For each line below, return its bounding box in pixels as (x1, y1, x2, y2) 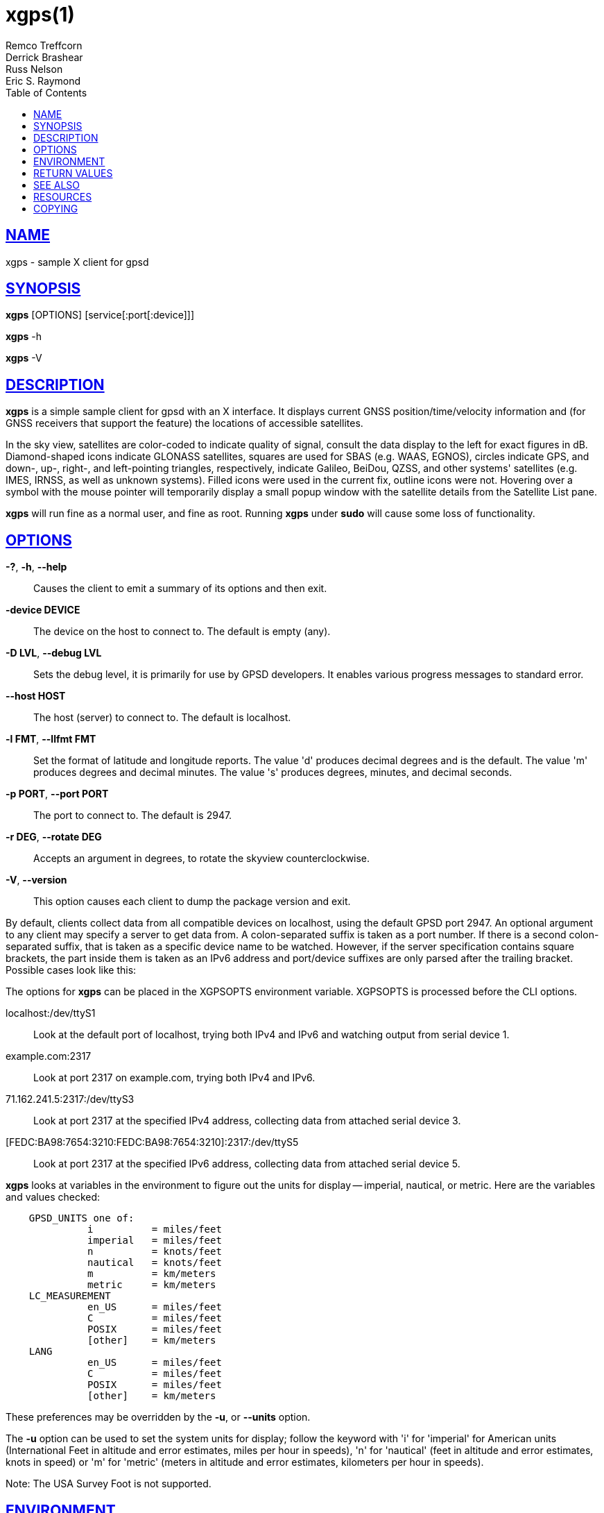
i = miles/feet (87, 1224, 222, 1235)
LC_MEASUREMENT (28, 1290, 111, 1302)
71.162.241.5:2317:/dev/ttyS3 (6, 1093, 135, 1106)
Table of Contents (6, 86, 87, 99)
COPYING (33, 202, 78, 214)
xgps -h (6, 330, 42, 343)
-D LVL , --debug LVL (6, 647, 102, 659)
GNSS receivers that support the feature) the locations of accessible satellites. (6, 417, 363, 430)
